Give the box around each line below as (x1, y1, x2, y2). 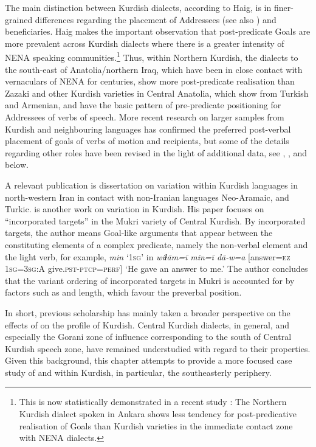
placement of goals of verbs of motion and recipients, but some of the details (5, 134, 289, 147)
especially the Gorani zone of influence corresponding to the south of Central (5, 330, 292, 343)
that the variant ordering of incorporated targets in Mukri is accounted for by (5, 274, 295, 286)
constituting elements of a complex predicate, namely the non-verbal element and (5, 238, 308, 251)
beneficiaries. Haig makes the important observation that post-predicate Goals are (5, 25, 311, 38)
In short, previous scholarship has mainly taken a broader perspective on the (5, 306, 290, 319)
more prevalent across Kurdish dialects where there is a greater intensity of (5, 36, 284, 49)
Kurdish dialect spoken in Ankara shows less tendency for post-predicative (19, 407, 297, 420)
